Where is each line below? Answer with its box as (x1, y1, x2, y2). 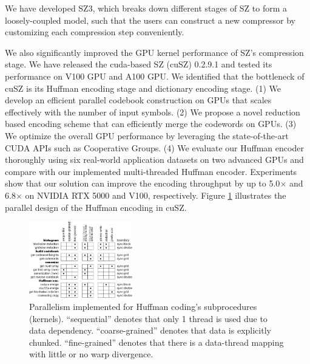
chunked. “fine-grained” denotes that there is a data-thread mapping (29, 335, 284, 348)
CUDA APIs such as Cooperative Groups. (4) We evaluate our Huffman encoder (5, 141, 304, 154)
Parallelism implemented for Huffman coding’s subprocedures (29, 300, 257, 313)
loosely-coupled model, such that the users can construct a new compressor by (5, 13, 295, 26)
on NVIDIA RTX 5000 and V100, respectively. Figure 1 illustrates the (25, 188, 286, 201)
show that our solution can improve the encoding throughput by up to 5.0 (5, 177, 280, 190)
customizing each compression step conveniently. (5, 26, 184, 38)
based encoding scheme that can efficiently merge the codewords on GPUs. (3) (5, 117, 297, 130)
